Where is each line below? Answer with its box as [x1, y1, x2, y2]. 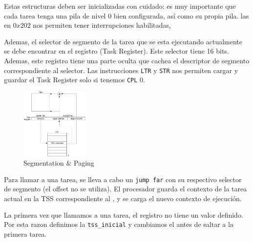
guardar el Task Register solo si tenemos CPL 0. [4, 74, 145, 85]
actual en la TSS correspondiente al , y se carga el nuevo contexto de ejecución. [4, 193, 242, 204]
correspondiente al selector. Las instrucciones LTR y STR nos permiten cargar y [4, 65, 238, 75]
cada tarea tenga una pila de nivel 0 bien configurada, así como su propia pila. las [4, 10, 249, 20]
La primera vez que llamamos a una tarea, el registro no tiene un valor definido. [4, 209, 243, 220]
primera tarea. [4, 228, 47, 239]
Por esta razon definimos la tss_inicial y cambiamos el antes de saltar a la [4, 219, 233, 229]
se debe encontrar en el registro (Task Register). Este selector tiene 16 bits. [4, 46, 229, 56]
